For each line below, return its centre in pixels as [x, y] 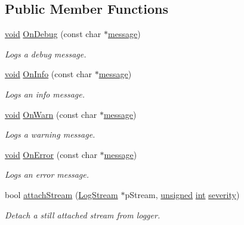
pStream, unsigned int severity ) [182, 194]
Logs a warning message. [50, 134]
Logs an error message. [47, 174]
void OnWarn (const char [51, 114]
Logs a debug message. [46, 54]
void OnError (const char [51, 154]
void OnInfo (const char [48, 74]
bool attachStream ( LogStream [61, 194]
